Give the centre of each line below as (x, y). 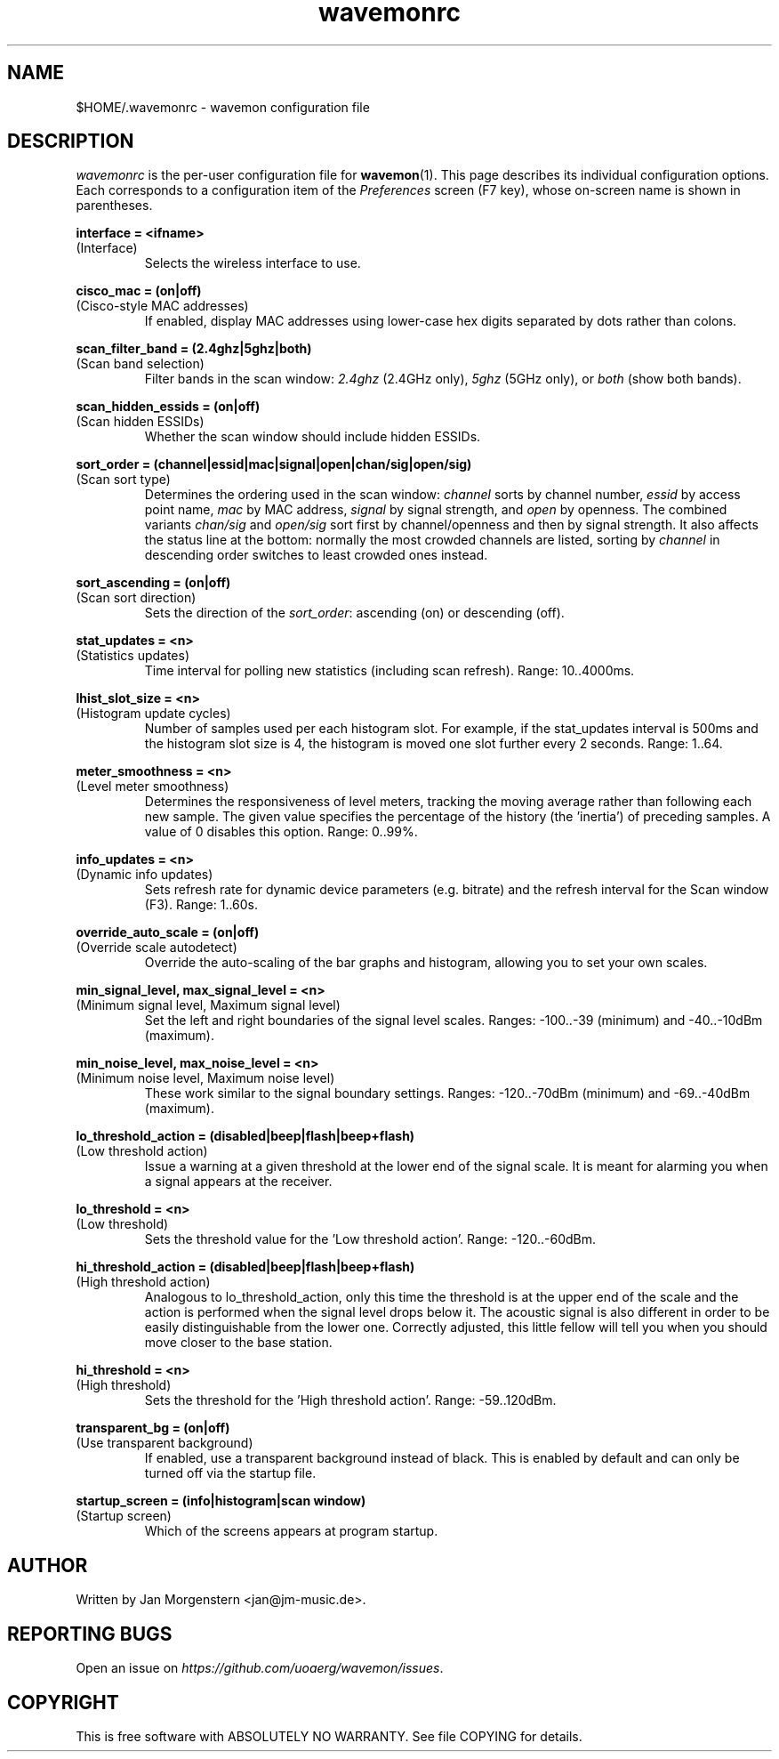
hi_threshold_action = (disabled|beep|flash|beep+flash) (245, 1267)
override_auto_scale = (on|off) (168, 932)
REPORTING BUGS (90, 1634)
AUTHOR (48, 1565)
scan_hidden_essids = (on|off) (168, 407)
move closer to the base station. (238, 1343)
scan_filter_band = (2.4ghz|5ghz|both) (194, 349)
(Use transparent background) (165, 1443)
